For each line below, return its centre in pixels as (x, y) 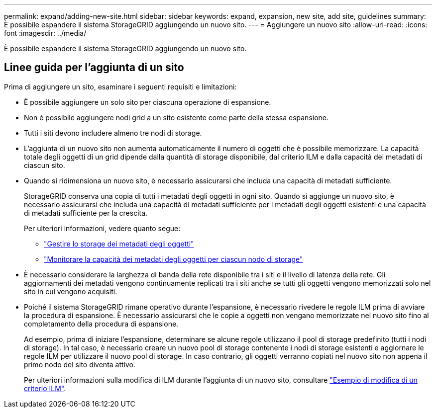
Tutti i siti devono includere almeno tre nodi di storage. (113, 133)
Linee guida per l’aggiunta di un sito (94, 68)
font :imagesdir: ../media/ (45, 33)
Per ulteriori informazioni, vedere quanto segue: (102, 228)
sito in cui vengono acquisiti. (71, 291)
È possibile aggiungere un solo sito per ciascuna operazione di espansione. (148, 102)
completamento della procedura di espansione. (101, 324)
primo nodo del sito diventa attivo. (80, 364)
